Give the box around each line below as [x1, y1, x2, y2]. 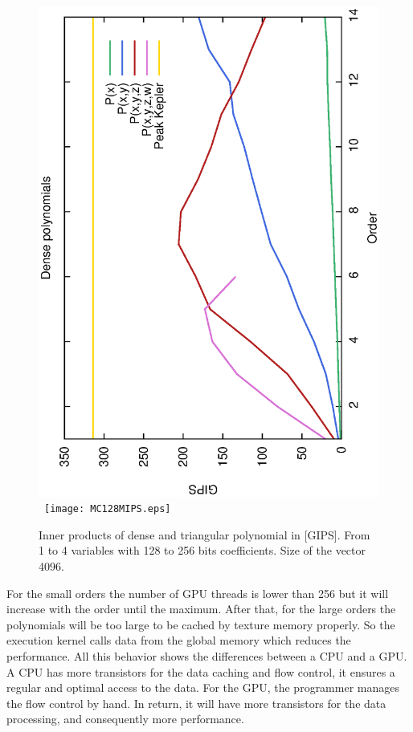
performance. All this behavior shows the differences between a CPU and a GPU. [6, 647, 407, 664]
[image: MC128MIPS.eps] [44, 503, 171, 515]
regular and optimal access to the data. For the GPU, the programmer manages [6, 679, 399, 696]
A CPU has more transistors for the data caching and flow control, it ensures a [6, 663, 395, 680]
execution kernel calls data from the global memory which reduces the [6, 632, 351, 649]
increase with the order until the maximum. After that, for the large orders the [6, 600, 396, 617]
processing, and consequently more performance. [6, 710, 244, 727]
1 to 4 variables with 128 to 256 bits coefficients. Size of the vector [39, 542, 366, 559]
